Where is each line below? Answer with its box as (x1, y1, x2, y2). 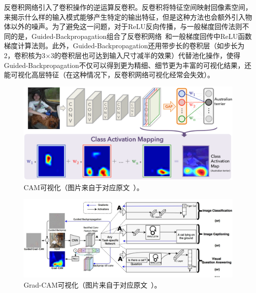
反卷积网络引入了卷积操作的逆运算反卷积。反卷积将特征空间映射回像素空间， (4, 2, 252, 12)
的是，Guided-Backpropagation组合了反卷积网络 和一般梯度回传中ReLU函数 (10, 31, 252, 41)
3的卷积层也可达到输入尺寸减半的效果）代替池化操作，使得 (50, 50, 240, 60)
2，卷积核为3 (4, 50, 45, 60)
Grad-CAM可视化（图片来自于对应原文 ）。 (24, 279, 161, 290)
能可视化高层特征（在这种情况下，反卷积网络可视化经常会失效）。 (4, 69, 214, 80)
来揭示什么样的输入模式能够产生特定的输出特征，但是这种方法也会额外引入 (4, 11, 245, 22)
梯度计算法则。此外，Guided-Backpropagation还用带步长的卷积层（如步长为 (4, 40, 245, 51)
